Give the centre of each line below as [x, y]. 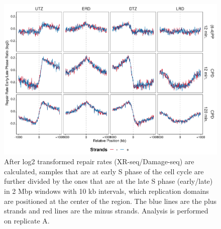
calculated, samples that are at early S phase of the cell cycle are [104, 171]
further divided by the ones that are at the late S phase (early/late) [108, 181]
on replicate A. [27, 220]
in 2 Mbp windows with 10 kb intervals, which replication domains [106, 191]
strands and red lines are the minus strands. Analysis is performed [106, 211]
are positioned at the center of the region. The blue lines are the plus [111, 201]
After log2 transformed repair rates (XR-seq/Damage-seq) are [99, 161]
